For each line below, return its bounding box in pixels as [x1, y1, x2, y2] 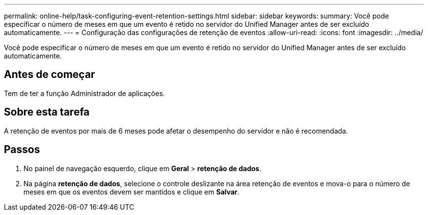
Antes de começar [4, 68, 95, 81]
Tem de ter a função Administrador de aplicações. [4, 89, 165, 98]
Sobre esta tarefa [4, 106, 90, 118]
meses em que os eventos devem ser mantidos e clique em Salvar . [23, 187, 239, 196]
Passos [4, 143, 40, 156]
